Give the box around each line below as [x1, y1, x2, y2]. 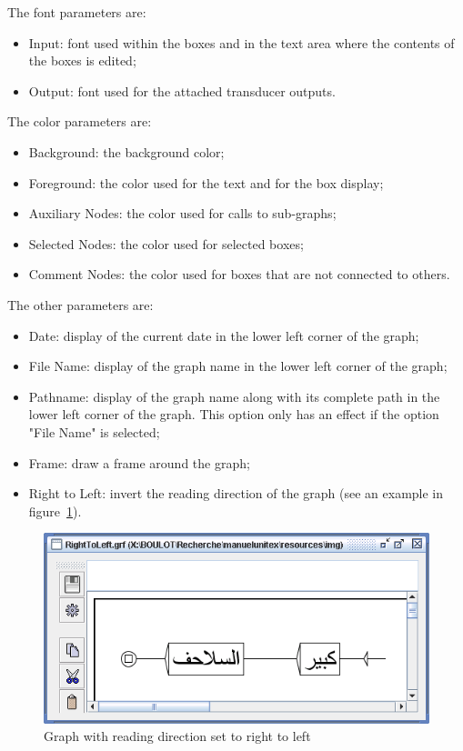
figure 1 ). [28, 501, 82, 520]
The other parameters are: [7, 295, 154, 314]
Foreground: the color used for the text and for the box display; [28, 173, 384, 192]
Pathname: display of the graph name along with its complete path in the [28, 386, 440, 406]
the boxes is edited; [28, 51, 136, 70]
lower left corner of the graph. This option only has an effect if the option [28, 405, 439, 424]
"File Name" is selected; [28, 422, 160, 441]
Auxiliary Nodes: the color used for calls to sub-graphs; [28, 204, 337, 223]
